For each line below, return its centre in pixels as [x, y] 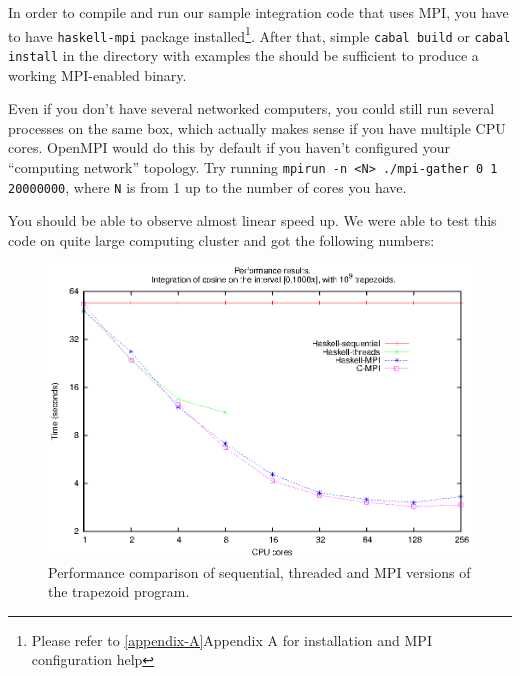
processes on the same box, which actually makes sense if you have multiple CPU [257, 127]
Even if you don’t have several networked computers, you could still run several [251, 108]
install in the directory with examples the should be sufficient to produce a [243, 54]
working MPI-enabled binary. [97, 74]
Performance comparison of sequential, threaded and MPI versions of [259, 571]
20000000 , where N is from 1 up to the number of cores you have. [207, 186]
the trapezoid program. [119, 591]
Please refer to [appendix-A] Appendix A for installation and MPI [231, 639]
